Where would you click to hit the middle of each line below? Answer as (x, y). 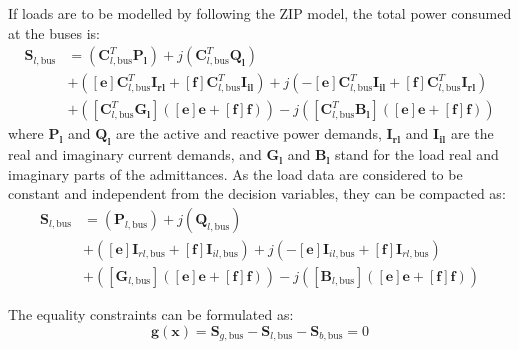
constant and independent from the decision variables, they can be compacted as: (257, 193)
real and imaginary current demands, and (135, 154)
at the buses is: (54, 32)
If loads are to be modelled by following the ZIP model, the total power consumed (260, 13)
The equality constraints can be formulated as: (151, 313)
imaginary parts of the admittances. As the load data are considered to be (235, 173)
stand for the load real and (417, 154)
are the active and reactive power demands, (249, 133)
